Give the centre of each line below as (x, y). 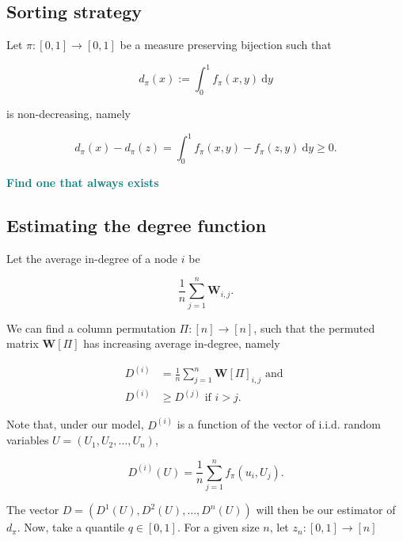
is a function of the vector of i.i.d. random (279, 424)
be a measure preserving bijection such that (226, 45)
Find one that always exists (83, 182)
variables (28, 440)
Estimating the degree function (137, 225)
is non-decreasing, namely (68, 114)
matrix (23, 343)
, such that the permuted (314, 328)
